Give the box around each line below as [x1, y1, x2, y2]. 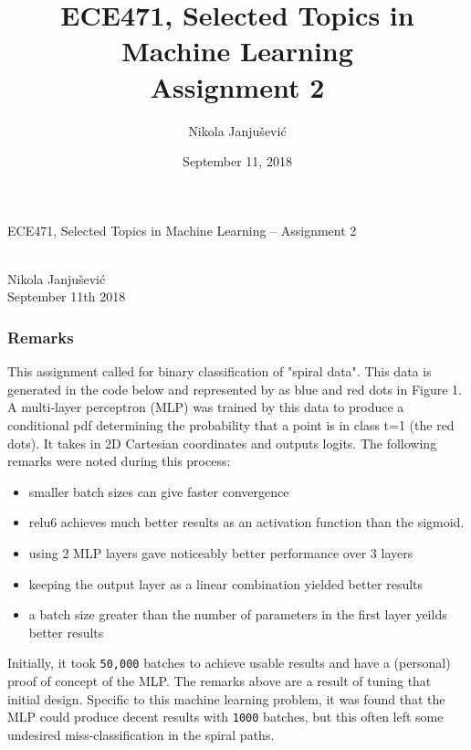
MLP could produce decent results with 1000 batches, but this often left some [7, 707, 444, 726]
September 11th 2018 [7, 287, 126, 306]
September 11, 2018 [183, 152, 292, 171]
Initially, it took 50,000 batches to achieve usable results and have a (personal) [7, 653, 451, 672]
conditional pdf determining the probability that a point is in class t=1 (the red [7, 416, 455, 435]
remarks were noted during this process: [7, 451, 231, 470]
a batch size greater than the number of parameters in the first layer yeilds [28, 605, 447, 624]
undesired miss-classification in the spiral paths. [7, 724, 275, 744]
